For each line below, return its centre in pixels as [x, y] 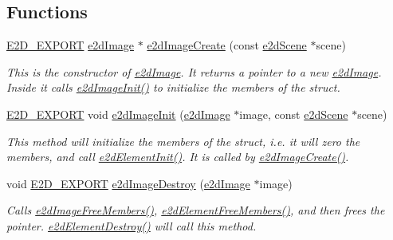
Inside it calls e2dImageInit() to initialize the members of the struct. [173, 87]
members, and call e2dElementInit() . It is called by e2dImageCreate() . [178, 157]
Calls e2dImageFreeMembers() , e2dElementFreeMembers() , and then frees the [196, 210]
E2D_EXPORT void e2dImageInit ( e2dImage [118, 114]
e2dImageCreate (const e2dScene [227, 45]
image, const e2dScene [294, 114]
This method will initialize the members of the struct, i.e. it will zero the [183, 141]
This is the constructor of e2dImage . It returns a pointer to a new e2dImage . [194, 71]
